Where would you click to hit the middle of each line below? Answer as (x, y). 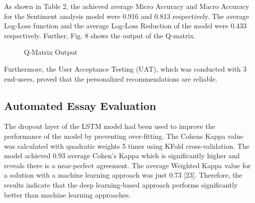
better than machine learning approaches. (67, 194)
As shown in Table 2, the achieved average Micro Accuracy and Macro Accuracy (127, 6)
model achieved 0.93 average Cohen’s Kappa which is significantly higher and (122, 155)
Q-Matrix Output (51, 52)
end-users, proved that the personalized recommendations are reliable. (111, 78)
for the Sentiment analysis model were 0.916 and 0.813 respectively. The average (127, 16)
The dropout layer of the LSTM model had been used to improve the (110, 126)
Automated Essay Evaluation (80, 105)
